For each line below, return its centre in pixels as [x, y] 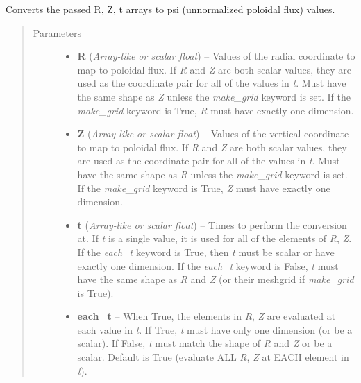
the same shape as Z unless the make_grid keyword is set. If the [214, 96]
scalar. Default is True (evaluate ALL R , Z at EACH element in [213, 357]
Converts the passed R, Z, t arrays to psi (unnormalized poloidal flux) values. [170, 9]
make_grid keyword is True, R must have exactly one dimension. [216, 110]
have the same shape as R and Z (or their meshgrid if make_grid [216, 279]
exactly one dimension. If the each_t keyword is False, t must [208, 265]
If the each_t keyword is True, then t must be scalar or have [206, 252]
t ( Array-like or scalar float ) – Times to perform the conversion [212, 224]
